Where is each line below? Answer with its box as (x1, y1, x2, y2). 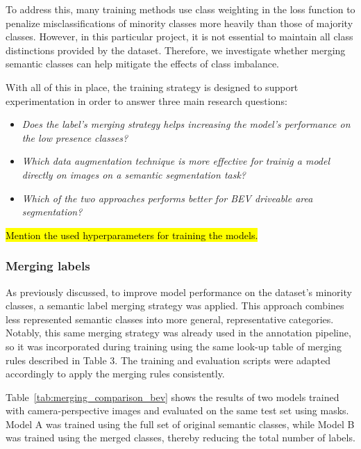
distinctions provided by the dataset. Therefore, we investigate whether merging (6, 42, 346, 57)
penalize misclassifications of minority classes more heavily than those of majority (6, 15, 353, 30)
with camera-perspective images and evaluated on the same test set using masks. (6, 403, 349, 418)
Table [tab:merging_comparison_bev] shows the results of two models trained (6, 389, 339, 404)
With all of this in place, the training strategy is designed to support (6, 79, 299, 94)
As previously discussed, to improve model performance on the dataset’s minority (6, 284, 352, 299)
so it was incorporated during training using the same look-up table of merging (6, 338, 342, 353)
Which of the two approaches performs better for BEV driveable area (22, 190, 313, 205)
